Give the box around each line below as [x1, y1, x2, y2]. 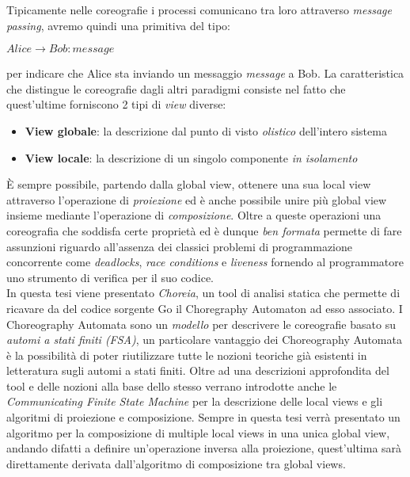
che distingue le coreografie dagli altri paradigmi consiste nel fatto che [6, 80, 346, 97]
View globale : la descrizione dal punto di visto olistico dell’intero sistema [25, 122, 387, 139]
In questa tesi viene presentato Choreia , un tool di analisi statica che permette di [6, 284, 401, 301]
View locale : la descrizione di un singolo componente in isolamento [25, 149, 358, 166]
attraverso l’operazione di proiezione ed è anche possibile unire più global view [6, 191, 387, 208]
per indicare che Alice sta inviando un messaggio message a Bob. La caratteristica [6, 65, 404, 82]
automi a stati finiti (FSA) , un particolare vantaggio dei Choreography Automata [6, 331, 402, 348]
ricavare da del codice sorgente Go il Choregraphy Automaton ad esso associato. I [6, 300, 403, 316]
